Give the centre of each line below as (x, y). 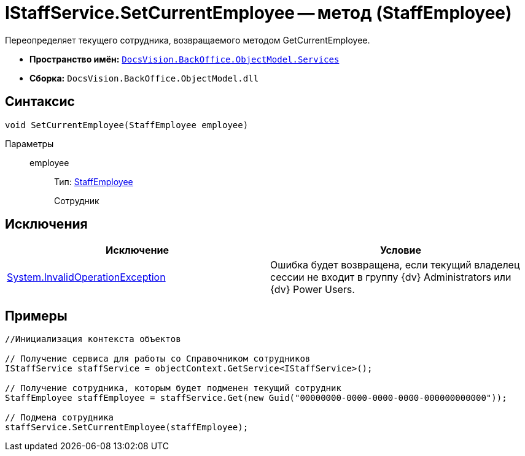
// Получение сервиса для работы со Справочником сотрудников (158, 359)
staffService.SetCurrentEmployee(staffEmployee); (127, 427)
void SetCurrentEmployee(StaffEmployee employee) (127, 125)
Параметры (29, 143)
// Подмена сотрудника (60, 418)
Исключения (46, 224)
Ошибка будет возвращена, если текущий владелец (395, 265)
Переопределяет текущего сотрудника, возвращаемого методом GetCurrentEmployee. (188, 40)
